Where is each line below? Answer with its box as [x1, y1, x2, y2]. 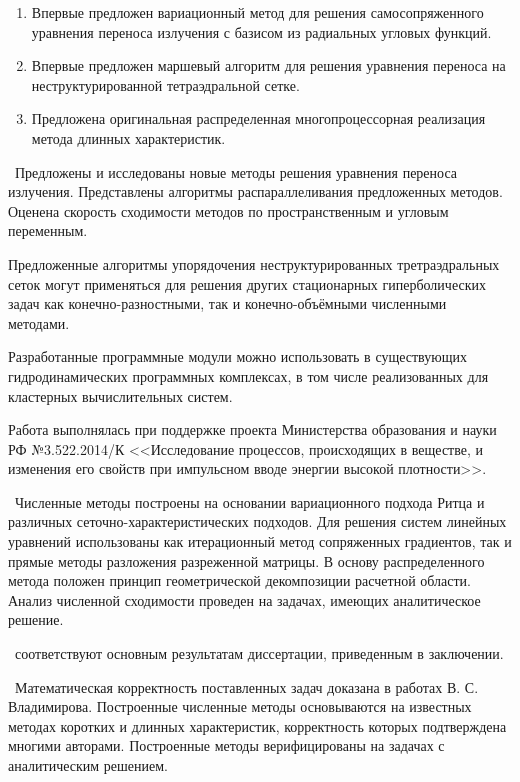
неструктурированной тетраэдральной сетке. [31, 74, 300, 95]
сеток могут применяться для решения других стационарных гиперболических [8, 273, 486, 294]
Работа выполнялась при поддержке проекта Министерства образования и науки [8, 419, 497, 440]
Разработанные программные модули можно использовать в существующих [8, 346, 467, 367]
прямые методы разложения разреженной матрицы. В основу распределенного [8, 550, 485, 571]
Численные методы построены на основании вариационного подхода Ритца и [14, 491, 485, 512]
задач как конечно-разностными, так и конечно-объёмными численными [8, 293, 447, 314]
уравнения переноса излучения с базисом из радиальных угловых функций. [31, 21, 492, 42]
